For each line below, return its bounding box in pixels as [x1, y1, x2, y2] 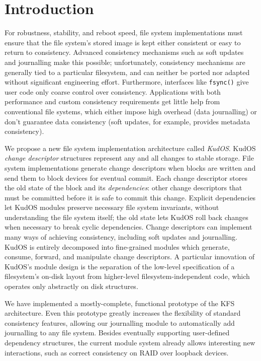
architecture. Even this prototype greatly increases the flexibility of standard [5, 308, 241, 318]
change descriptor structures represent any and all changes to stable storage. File [5, 153, 254, 163]
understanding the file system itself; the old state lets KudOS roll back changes [5, 211, 248, 222]
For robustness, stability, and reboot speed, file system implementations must [5, 27, 243, 38]
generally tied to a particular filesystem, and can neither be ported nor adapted [5, 66, 250, 77]
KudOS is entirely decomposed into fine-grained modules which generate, [5, 241, 230, 252]
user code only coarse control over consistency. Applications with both [5, 86, 221, 97]
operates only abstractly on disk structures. [5, 281, 138, 292]
